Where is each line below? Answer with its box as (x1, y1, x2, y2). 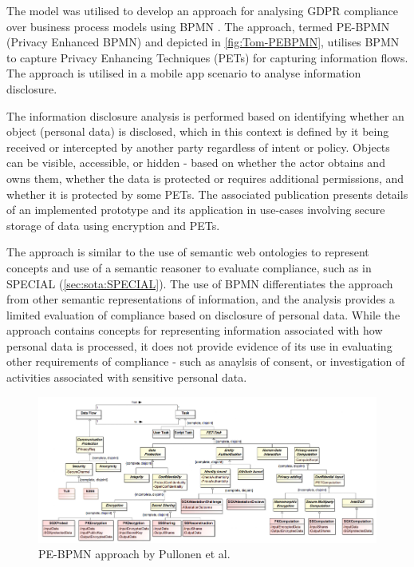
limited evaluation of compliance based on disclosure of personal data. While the (6, 306, 400, 323)
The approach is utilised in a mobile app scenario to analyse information (6, 65, 361, 81)
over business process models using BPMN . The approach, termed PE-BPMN (6, 18, 390, 34)
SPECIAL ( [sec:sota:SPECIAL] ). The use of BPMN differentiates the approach (6, 275, 393, 291)
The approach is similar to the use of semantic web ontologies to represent (6, 244, 369, 260)
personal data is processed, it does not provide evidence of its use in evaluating (6, 337, 392, 354)
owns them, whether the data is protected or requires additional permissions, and (6, 169, 404, 186)
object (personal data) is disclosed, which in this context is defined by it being (6, 123, 389, 140)
